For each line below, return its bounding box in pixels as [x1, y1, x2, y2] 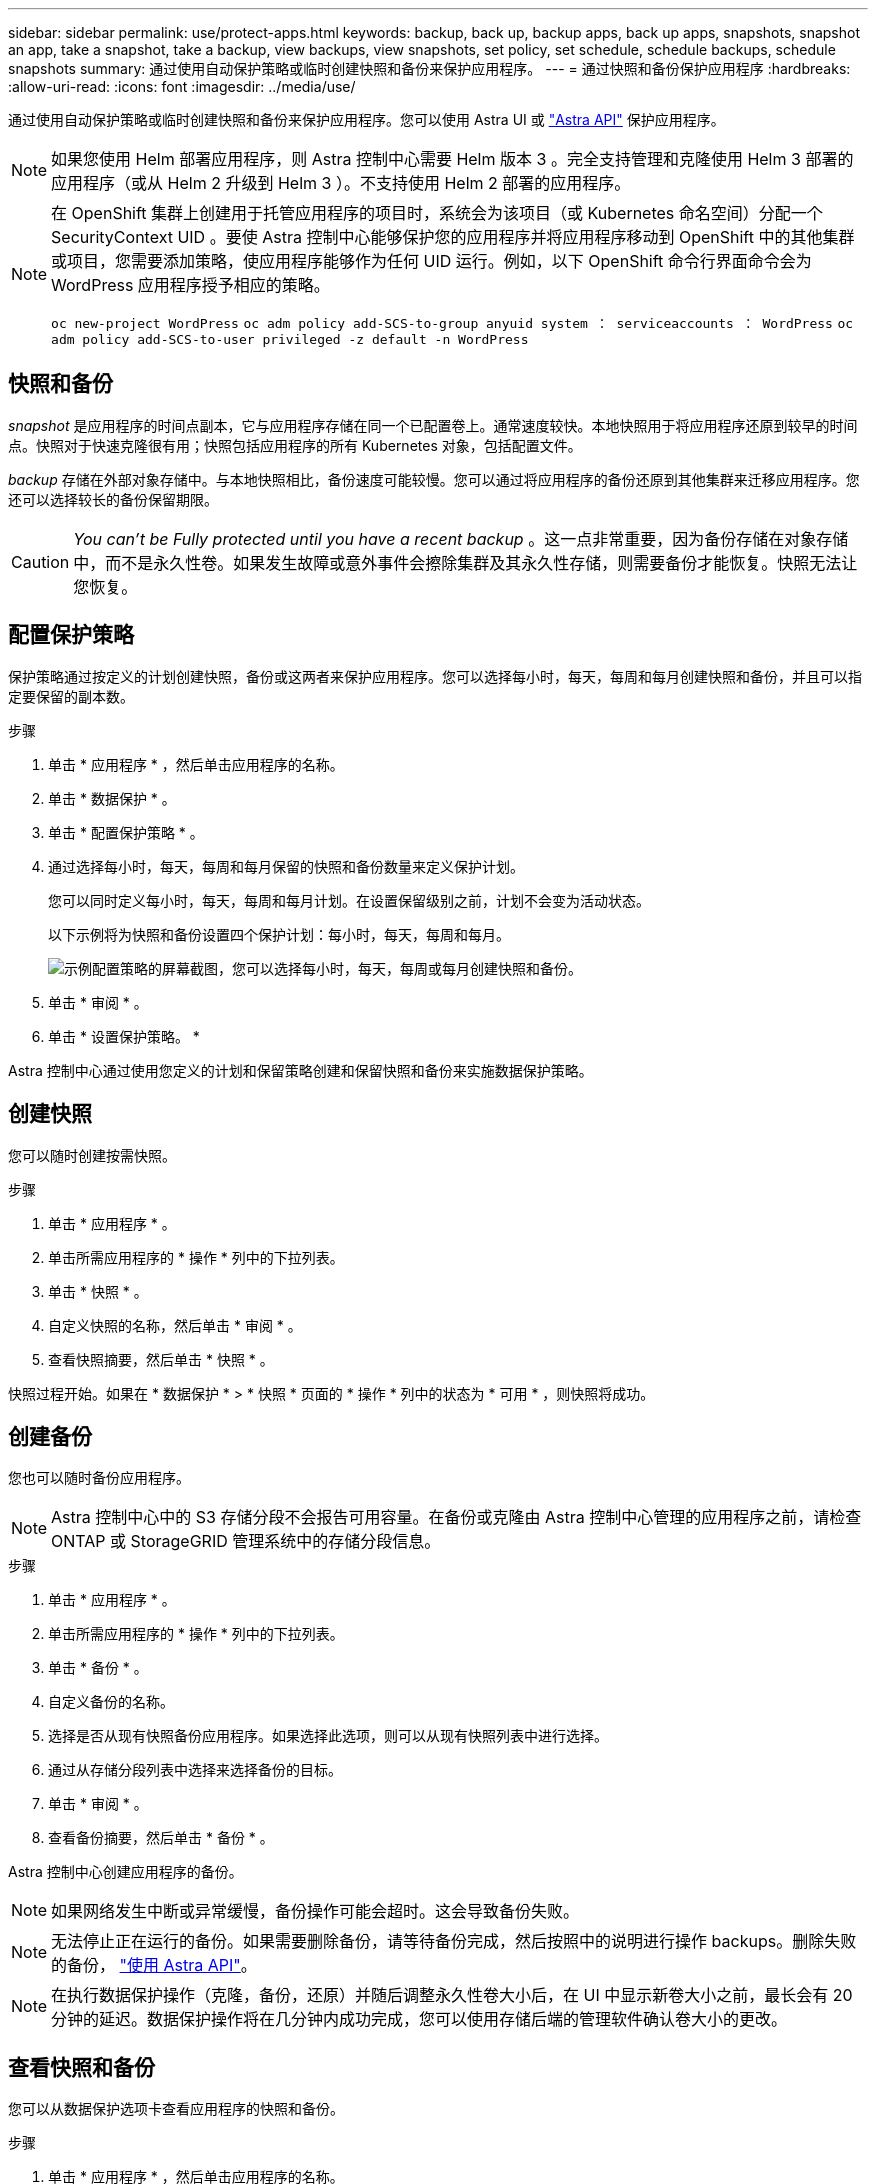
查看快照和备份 [8, 2054, 155, 2080]
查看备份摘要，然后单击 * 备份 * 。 [48, 1829, 274, 1847]
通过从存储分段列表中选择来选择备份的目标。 [48, 1761, 342, 1779]
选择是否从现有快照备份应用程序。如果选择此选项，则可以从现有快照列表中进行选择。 [48, 1727, 608, 1745]
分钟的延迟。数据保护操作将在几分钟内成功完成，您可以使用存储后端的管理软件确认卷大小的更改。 [51, 2009, 788, 2030]
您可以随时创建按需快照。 [8, 1146, 176, 1164]
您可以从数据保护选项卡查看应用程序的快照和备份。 [8, 2100, 344, 2118]
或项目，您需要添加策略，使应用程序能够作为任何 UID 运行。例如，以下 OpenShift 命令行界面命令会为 [51, 251, 812, 271]
